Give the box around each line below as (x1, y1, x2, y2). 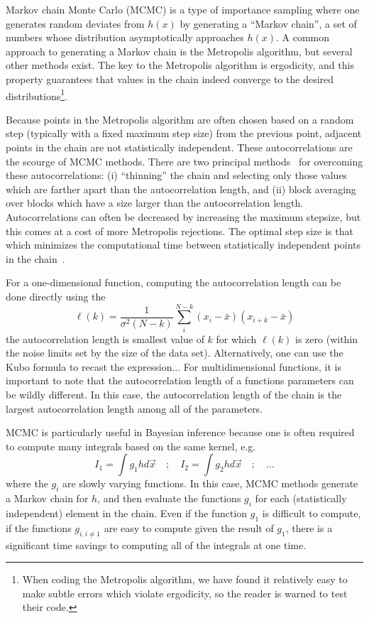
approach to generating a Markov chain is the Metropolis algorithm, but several (6, 43, 353, 58)
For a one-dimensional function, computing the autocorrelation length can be (6, 275, 341, 290)
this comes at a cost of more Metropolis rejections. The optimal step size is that (6, 223, 353, 238)
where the (6, 476, 48, 491)
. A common (275, 30, 330, 45)
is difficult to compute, (262, 506, 361, 520)
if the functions (6, 520, 72, 535)
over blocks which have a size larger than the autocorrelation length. (6, 195, 304, 210)
